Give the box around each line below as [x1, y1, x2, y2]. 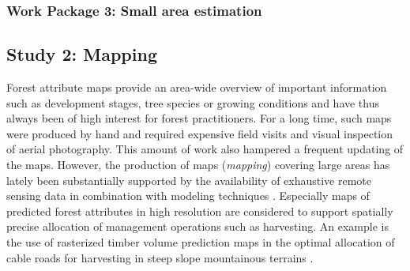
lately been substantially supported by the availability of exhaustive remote [6, 171, 372, 188]
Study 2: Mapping [6, 42, 157, 66]
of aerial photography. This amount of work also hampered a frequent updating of [6, 141, 404, 157]
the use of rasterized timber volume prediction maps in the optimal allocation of [6, 233, 395, 250]
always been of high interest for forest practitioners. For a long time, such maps [6, 110, 392, 126]
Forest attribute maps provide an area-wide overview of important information [6, 79, 387, 96]
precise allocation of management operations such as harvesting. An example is [6, 218, 389, 235]
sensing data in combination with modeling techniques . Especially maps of [6, 187, 370, 204]
